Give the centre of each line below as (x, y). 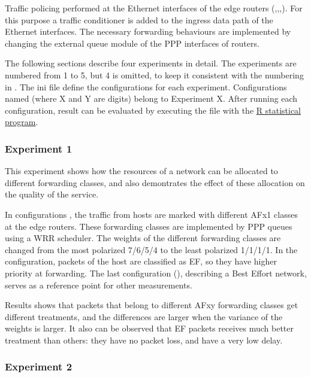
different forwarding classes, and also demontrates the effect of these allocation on (155, 182)
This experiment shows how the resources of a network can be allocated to (141, 171)
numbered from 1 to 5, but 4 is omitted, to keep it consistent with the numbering (154, 75)
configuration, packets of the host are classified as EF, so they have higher (141, 261)
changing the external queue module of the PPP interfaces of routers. (132, 43)
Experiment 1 (39, 148)
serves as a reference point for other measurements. (99, 285)
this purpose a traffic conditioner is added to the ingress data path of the (139, 19)
